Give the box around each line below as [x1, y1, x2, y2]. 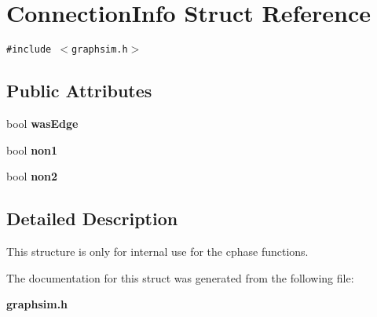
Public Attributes [6, 78, 152, 103]
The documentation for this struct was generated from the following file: [6, 269, 354, 286]
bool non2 [6, 168, 58, 184]
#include [6, 44, 52, 56]
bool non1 [6, 141, 58, 158]
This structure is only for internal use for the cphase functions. [6, 242, 309, 259]
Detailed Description [6, 206, 178, 231]
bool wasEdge [6, 115, 79, 131]
